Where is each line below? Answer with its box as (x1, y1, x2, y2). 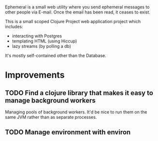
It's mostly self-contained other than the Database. (5, 53, 106, 58)
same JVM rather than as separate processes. (5, 114, 97, 120)
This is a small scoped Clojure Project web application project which (5, 19, 141, 24)
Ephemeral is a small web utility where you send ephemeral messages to (5, 4, 150, 10)
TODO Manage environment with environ (5, 128, 131, 137)
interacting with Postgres (12, 33, 62, 39)
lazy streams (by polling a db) (12, 43, 72, 49)
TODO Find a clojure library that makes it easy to (5, 89, 154, 97)
